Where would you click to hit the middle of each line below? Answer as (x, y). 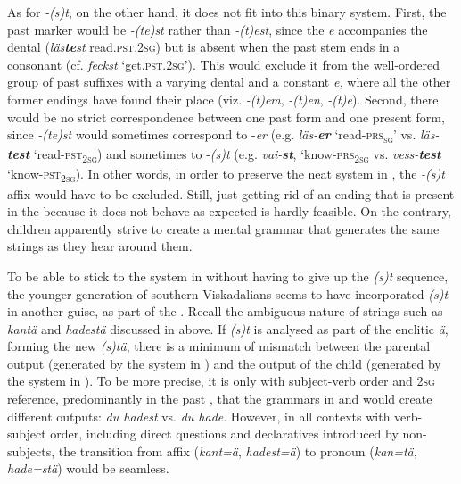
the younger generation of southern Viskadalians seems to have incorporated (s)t (228, 293)
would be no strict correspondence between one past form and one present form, (226, 117)
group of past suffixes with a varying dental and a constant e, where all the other (229, 82)
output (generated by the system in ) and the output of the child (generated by (224, 363)
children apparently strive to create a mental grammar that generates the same (223, 228)
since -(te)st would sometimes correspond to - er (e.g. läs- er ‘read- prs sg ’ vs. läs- (223, 135)
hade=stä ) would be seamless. (88, 468)
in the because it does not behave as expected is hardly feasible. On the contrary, (229, 211)
